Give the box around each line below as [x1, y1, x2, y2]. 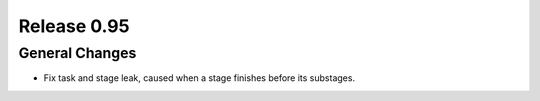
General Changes [18, 44, 137, 62]
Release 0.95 [18, 15, 130, 37]
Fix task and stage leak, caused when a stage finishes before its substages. [43, 72, 355, 84]
